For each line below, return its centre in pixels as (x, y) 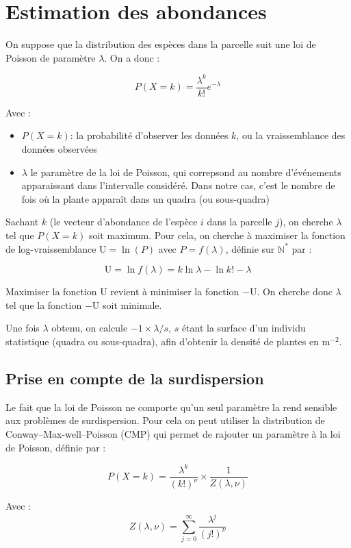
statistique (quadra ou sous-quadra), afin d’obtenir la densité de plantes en (162, 341)
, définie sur (250, 248)
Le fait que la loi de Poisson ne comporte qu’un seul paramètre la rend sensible (171, 407)
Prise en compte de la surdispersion (135, 378)
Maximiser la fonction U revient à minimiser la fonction (122, 291)
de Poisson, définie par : (56, 447)
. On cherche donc (295, 291)
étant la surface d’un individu (244, 328)
